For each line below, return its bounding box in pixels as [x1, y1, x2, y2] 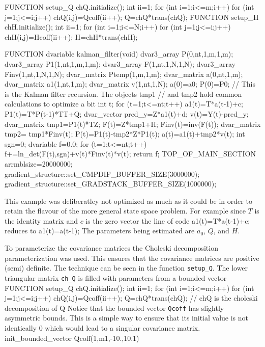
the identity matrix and [5, 215, 78, 226]
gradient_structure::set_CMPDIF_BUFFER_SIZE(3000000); [5, 168, 200, 179]
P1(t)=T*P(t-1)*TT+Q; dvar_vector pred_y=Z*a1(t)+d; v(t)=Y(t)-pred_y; [5, 108, 249, 119]
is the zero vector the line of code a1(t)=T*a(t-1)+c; [85, 215, 250, 226]
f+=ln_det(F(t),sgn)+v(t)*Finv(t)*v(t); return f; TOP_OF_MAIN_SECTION [5, 148, 256, 159]
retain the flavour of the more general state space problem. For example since [5, 205, 246, 216]
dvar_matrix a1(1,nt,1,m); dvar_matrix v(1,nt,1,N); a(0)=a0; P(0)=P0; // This [5, 78, 256, 89]
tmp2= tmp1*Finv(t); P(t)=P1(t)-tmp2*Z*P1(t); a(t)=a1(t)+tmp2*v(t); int [5, 128, 245, 139]
